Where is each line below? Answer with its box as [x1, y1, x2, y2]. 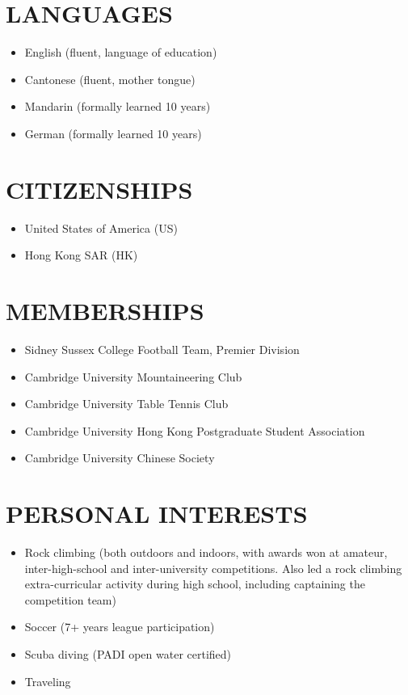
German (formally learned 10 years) [24, 124, 202, 141]
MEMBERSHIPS [6, 294, 204, 326]
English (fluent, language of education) [24, 44, 217, 61]
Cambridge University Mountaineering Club [24, 368, 242, 385]
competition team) [24, 591, 116, 608]
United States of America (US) [24, 219, 178, 236]
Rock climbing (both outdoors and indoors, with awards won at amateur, [24, 544, 388, 561]
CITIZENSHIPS [6, 172, 193, 205]
